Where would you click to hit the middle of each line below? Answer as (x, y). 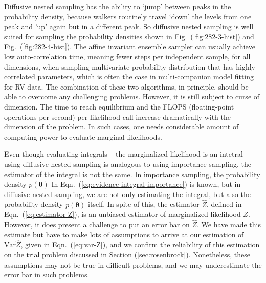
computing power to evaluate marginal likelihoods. (83, 136)
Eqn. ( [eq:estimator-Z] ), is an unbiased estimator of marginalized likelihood (123, 214)
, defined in (224, 204)
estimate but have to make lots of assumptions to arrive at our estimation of (124, 234)
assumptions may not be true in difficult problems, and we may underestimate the (133, 264)
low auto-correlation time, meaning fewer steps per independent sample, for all (127, 56)
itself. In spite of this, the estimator (144, 204)
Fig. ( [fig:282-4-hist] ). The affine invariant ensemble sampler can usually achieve (130, 46)
